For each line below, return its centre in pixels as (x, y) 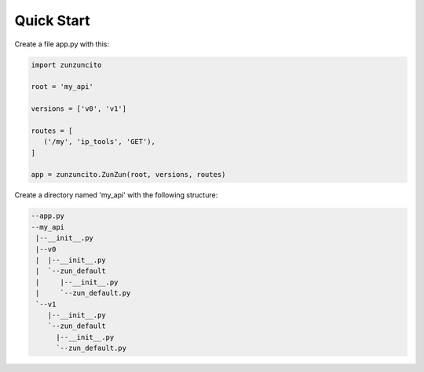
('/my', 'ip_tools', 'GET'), (100, 142)
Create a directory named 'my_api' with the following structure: (116, 195)
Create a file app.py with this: (62, 44)
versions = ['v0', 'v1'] (79, 109)
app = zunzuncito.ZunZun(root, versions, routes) (128, 175)
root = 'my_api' (62, 87)
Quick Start (52, 20)
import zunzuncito (66, 64)
